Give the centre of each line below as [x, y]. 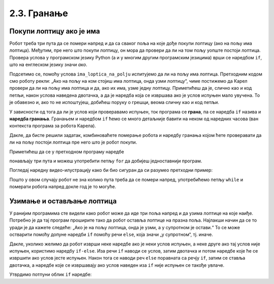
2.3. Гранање [39, 13]
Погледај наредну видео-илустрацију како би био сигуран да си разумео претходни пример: [111, 170]
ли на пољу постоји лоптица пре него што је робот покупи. [73, 143]
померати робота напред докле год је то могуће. [63, 187]
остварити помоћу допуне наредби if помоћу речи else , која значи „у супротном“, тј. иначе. [111, 235]
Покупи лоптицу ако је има [55, 31]
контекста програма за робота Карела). [53, 126]
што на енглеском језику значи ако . [48, 65]
